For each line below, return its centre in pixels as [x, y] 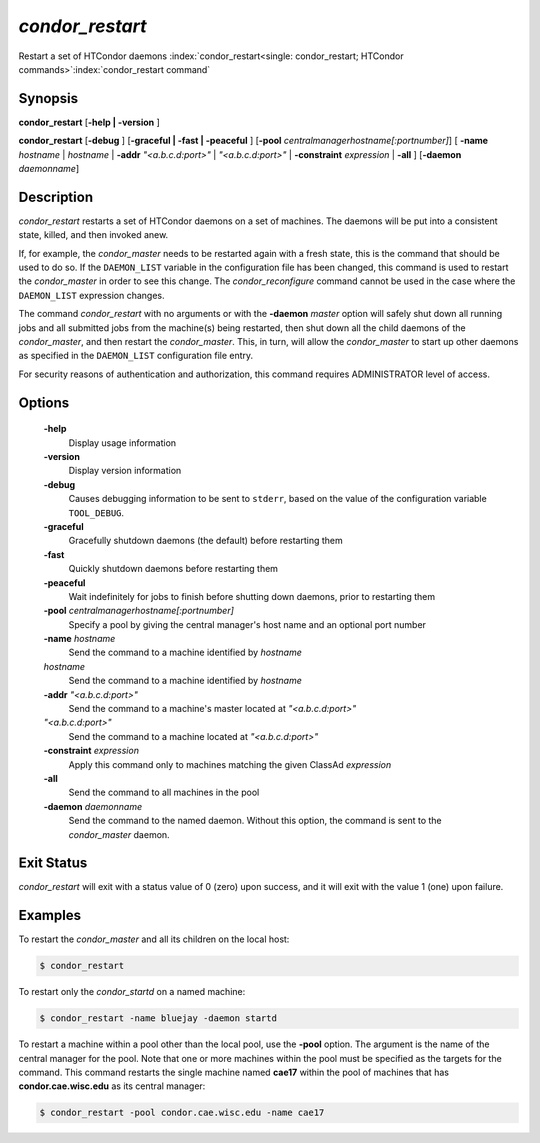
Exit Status [53, 863]
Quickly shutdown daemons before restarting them [173, 569]
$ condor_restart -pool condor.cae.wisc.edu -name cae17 [182, 1113]
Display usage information [122, 442]
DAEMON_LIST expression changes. [91, 295]
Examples [50, 915]
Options [44, 402]
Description [56, 196]
